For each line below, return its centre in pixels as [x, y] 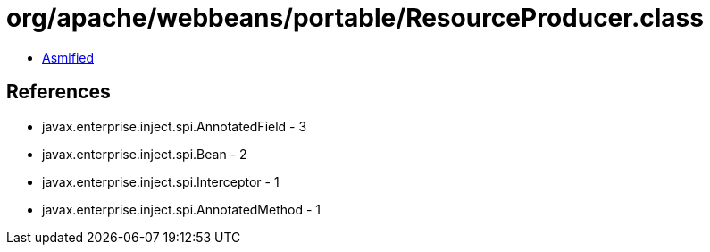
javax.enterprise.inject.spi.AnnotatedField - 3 [175, 126]
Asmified [68, 57]
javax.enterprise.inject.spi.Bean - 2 [145, 154]
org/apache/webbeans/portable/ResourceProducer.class [355, 18]
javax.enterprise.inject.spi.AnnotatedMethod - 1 [182, 209]
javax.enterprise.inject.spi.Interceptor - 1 [161, 181]
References [58, 92]
